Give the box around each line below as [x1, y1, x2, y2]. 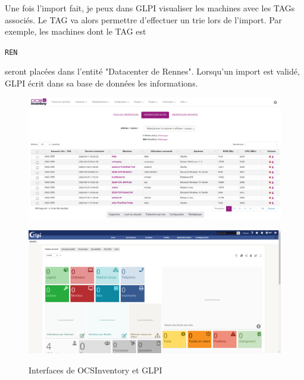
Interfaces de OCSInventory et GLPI [29, 363, 162, 376]
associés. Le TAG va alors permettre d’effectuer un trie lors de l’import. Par [5, 13, 282, 26]
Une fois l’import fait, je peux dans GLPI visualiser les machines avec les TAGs [5, 2, 295, 14]
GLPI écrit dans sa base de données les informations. [5, 77, 198, 89]
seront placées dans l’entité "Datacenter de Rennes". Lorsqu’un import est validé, [5, 65, 300, 78]
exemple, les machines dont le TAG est [5, 25, 146, 38]
